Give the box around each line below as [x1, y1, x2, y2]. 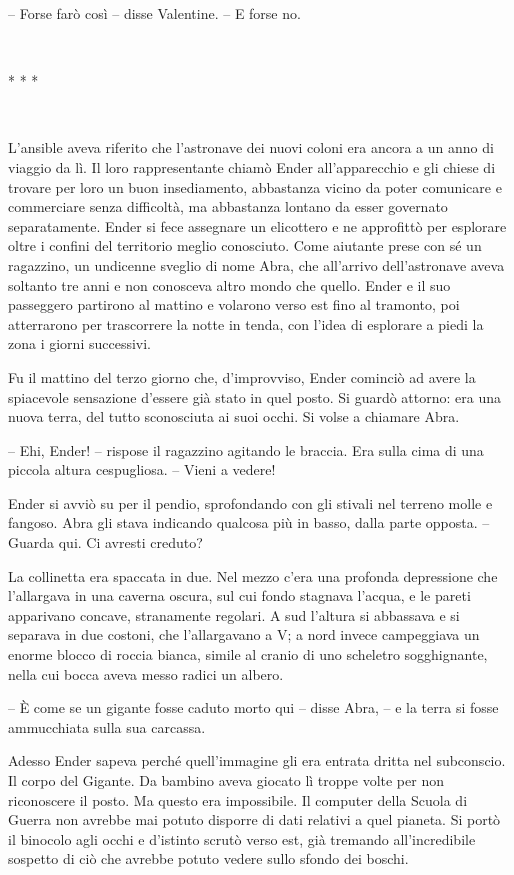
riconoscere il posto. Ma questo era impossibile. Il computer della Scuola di [8, 789, 468, 810]
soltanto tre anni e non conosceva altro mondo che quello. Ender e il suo [8, 274, 451, 295]
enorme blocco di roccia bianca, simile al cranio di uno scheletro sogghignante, [8, 644, 488, 665]
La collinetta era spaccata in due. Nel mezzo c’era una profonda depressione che [8, 565, 498, 586]
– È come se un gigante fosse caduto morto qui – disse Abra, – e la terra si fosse [8, 697, 499, 718]
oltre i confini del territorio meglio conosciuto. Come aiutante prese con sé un [8, 235, 482, 256]
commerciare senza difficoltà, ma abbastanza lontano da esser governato [8, 196, 448, 217]
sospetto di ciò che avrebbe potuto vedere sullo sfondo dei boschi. [8, 848, 409, 869]
